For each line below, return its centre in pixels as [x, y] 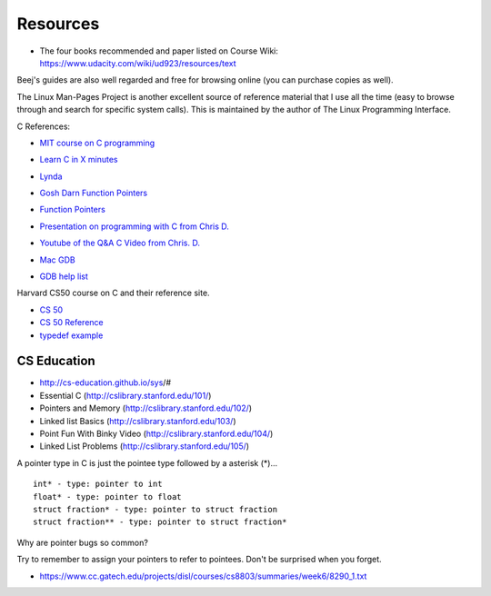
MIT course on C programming [97, 143]
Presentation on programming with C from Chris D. [134, 226]
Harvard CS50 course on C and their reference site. [113, 293]
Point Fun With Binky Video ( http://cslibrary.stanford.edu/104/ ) [156, 434]
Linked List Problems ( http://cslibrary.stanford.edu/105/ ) [145, 446]
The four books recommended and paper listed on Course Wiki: [159, 51]
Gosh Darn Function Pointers [94, 193]
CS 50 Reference [71, 323]
